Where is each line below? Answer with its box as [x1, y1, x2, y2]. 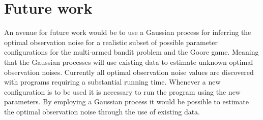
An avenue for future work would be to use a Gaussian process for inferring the [4, 27, 251, 37]
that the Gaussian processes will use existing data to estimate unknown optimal [4, 56, 253, 67]
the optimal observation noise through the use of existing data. [4, 106, 200, 116]
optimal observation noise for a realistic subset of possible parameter [4, 36, 218, 47]
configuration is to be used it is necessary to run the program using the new [4, 86, 241, 97]
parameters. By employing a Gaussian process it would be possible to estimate [4, 96, 249, 107]
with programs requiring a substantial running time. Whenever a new [4, 76, 221, 87]
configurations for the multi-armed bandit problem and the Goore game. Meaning [4, 47, 259, 57]
